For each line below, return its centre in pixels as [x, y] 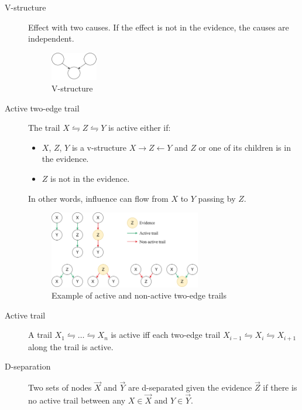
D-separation [28, 366]
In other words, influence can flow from [98, 198]
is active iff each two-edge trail [166, 335]
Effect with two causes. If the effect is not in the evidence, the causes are [159, 27]
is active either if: [140, 128]
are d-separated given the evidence [190, 387]
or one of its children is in [245, 147]
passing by [217, 198]
